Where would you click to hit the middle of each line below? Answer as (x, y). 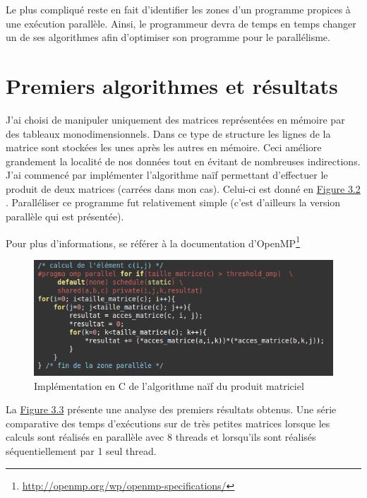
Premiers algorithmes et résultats (172, 85)
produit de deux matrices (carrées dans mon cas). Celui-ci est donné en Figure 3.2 (183, 188)
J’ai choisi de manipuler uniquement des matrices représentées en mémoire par (175, 119)
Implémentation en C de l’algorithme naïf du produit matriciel (169, 385)
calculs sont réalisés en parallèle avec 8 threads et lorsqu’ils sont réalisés (161, 437)
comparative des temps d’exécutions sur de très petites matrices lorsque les (168, 423)
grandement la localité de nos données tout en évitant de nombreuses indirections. (183, 161)
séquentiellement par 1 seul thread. (81, 450)
